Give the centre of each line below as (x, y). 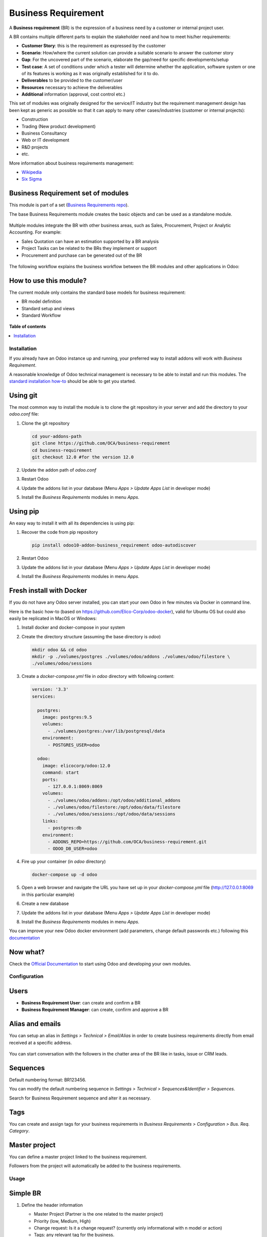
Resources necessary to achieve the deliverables (72, 87)
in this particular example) (48, 894)
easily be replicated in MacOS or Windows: (53, 618)
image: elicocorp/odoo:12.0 (76, 765)
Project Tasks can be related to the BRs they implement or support (89, 248)
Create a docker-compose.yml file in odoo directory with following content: (98, 676)
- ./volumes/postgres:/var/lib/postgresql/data (106, 731)
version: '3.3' (50, 690)
